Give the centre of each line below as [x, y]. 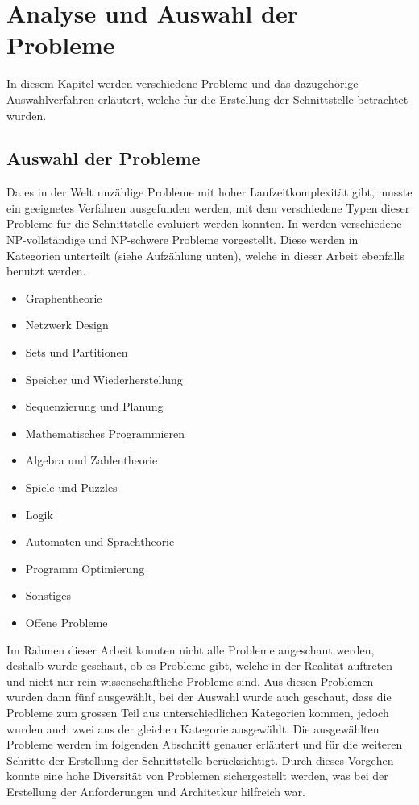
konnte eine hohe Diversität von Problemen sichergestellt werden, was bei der [197, 776]
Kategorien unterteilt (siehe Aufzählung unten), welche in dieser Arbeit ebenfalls [205, 255]
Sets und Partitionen [77, 352]
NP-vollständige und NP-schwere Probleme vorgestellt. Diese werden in [183, 239]
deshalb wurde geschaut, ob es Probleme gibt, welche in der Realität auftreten [200, 665]
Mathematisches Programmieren [105, 433]
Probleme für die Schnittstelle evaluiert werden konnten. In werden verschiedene [204, 223]
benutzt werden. [46, 271]
